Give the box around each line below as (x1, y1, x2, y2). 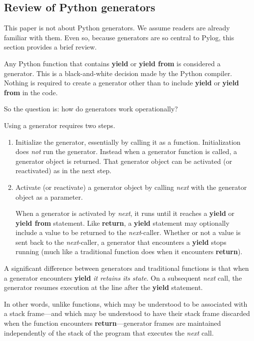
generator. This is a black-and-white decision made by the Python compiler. (4, 68, 232, 78)
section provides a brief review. (4, 42, 97, 52)
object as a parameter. (15, 191, 83, 202)
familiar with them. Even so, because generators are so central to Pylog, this (4, 32, 234, 42)
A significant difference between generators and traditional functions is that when (4, 263, 249, 273)
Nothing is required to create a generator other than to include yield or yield (4, 78, 239, 88)
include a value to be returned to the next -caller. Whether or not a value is (15, 227, 241, 237)
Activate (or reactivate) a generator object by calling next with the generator (15, 182, 247, 192)
